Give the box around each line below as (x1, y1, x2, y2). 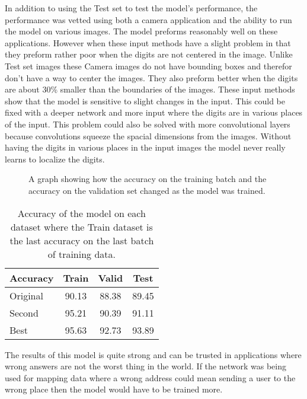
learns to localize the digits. (5, 152, 105, 165)
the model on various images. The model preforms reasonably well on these (5, 25, 278, 37)
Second (9, 305, 39, 320)
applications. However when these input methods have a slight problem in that (5, 36, 291, 49)
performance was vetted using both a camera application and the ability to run (5, 13, 292, 25)
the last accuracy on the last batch (9, 233, 154, 247)
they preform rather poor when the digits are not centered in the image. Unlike (5, 48, 293, 60)
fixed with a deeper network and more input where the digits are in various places (5, 106, 303, 119)
